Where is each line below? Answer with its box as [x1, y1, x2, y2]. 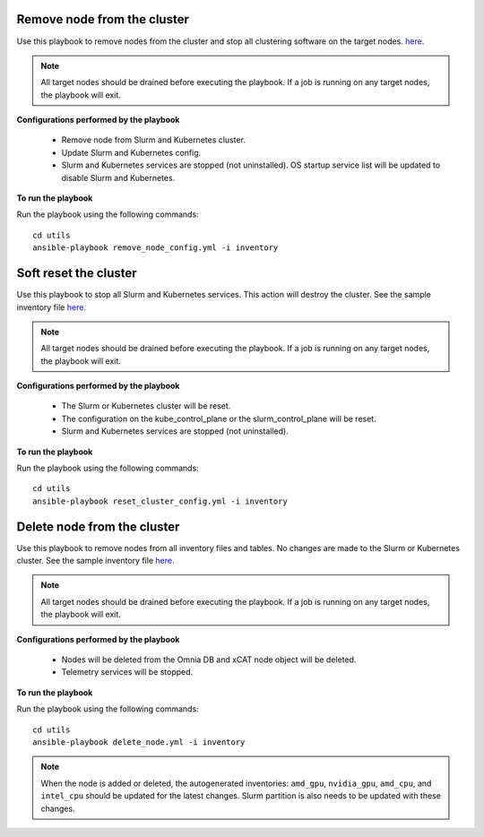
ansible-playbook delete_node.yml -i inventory [32, 738, 246, 747]
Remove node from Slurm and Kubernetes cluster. [61, 134, 246, 145]
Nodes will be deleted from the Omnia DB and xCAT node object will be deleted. [61, 654, 357, 665]
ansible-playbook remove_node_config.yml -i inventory [32, 243, 279, 253]
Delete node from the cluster [16, 519, 180, 534]
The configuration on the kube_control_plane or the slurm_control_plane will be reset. [61, 413, 376, 424]
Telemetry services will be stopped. [61, 667, 194, 677]
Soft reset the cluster [16, 265, 138, 281]
